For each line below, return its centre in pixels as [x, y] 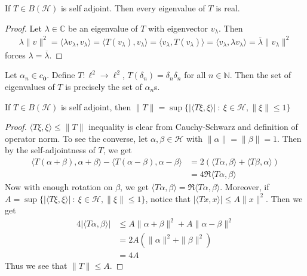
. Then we [284, 198]
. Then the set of [260, 75]
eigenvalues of [30, 86]
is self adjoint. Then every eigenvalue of [133, 8]
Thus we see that [36, 266]
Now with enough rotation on [59, 186]
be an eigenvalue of [103, 28]
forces [15, 55]
